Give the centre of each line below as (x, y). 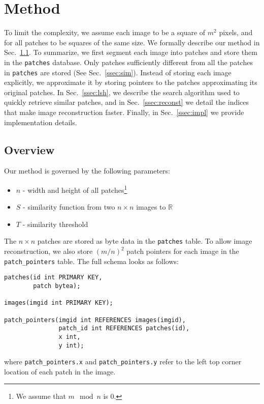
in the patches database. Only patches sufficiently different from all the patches (128, 62)
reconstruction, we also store (48, 251)
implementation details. (41, 122)
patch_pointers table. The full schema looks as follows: (91, 261)
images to (151, 207)
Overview (29, 149)
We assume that (41, 396)
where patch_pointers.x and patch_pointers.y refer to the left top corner (123, 362)
